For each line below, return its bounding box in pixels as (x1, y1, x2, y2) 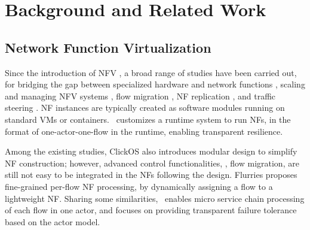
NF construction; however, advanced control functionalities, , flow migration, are (5, 156, 299, 169)
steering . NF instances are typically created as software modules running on (5, 101, 285, 114)
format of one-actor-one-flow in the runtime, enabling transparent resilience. (5, 125, 283, 137)
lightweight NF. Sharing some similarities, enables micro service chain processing (5, 192, 305, 204)
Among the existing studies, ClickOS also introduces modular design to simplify (5, 145, 297, 158)
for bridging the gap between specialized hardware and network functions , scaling (5, 78, 305, 90)
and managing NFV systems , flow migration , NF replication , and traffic (5, 89, 276, 102)
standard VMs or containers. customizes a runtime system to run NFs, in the (5, 113, 291, 125)
